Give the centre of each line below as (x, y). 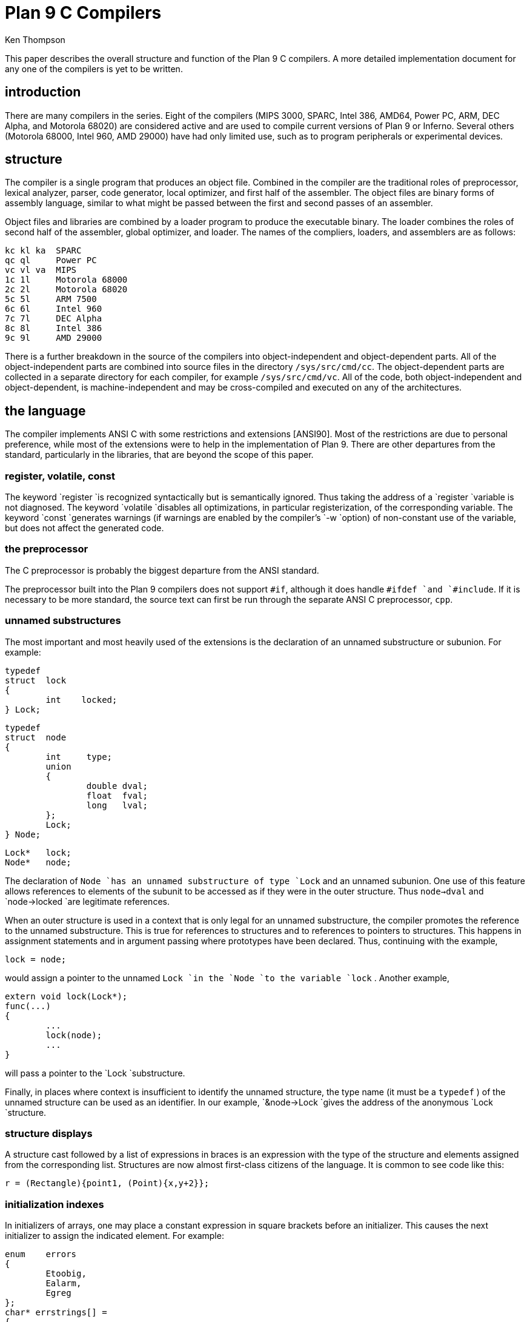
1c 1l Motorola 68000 (66, 280)
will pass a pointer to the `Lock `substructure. (95, 1073)
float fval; (117, 795)
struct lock (36, 680)
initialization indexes (55, 1204)
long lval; (117, 805)
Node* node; (38, 862)
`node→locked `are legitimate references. (87, 901)
